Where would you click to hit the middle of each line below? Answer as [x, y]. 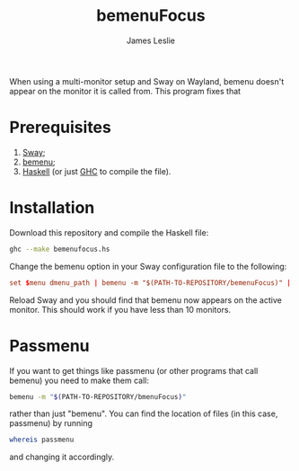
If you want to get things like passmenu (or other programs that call [134, 370]
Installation [52, 208]
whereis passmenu [42, 440]
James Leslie [151, 40]
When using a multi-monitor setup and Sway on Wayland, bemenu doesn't [147, 81]
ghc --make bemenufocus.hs [60, 249]
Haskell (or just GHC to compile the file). [97, 171]
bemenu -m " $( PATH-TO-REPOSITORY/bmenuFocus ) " [98, 396]
